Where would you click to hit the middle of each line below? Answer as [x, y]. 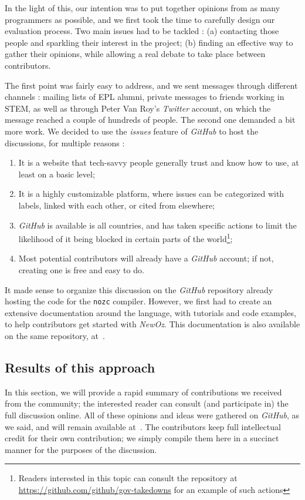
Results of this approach [80, 367]
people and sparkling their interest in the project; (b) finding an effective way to [149, 42]
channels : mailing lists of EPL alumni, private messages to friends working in [145, 97]
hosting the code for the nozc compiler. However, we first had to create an [138, 301]
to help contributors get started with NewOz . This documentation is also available [152, 324]
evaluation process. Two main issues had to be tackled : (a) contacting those [142, 31]
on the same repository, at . [55, 335]
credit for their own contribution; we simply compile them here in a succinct [142, 438]
